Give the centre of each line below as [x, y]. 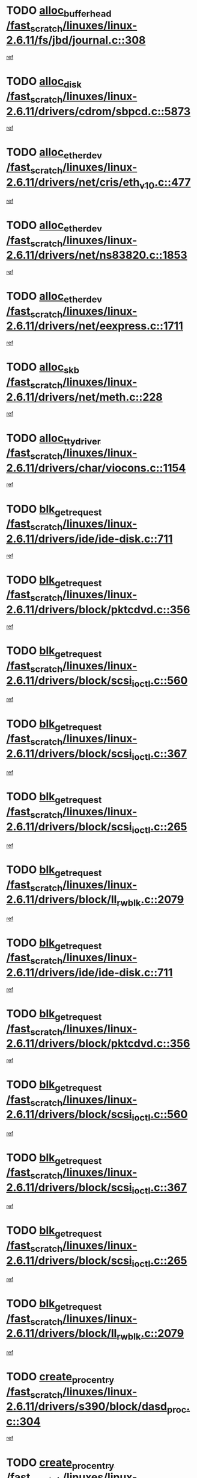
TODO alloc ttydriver [53, 439]
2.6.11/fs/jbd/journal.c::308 [76, 40]
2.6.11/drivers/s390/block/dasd [86, 1407]
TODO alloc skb [43, 368]
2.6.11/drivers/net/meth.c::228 [85, 397]
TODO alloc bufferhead [59, 11]
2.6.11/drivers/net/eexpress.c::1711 [95, 326]
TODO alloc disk [44, 83]
